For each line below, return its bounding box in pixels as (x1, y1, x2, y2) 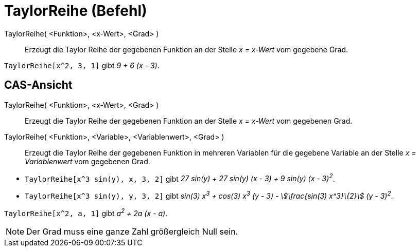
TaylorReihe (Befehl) (4, 2, 147, 20)
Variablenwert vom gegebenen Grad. (25, 157, 150, 166)
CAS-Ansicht (4, 79, 73, 92)
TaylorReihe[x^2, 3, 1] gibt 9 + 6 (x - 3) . (4, 61, 160, 70)
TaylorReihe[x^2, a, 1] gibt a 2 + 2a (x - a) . (4, 207, 168, 218)
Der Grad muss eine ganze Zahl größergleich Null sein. (26, 226, 238, 237)
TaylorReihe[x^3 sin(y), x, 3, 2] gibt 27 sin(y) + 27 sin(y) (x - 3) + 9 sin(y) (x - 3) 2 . (25, 172, 335, 183)
